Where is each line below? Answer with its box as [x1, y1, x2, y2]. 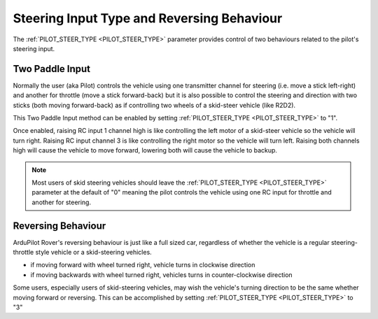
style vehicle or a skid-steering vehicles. [35, 248, 152, 257]
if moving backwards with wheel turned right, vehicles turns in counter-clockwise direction [30, 270, 293, 279]
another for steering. [31, 198, 91, 206]
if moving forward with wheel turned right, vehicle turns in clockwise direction [30, 261, 255, 269]
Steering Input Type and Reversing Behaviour [13, 10, 283, 26]
